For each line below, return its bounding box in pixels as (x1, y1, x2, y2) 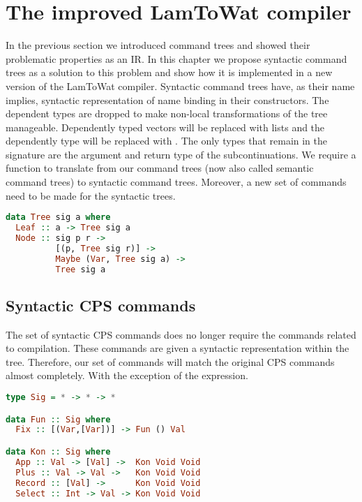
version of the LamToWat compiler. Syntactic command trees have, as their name (6, 78, 355, 93)
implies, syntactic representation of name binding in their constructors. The (6, 92, 329, 107)
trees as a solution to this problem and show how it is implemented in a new (6, 65, 333, 80)
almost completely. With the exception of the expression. (6, 368, 248, 383)
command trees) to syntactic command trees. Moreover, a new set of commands (6, 175, 347, 189)
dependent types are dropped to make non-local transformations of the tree (6, 106, 328, 121)
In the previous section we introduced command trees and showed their (6, 38, 310, 52)
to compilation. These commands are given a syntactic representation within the (6, 341, 349, 355)
